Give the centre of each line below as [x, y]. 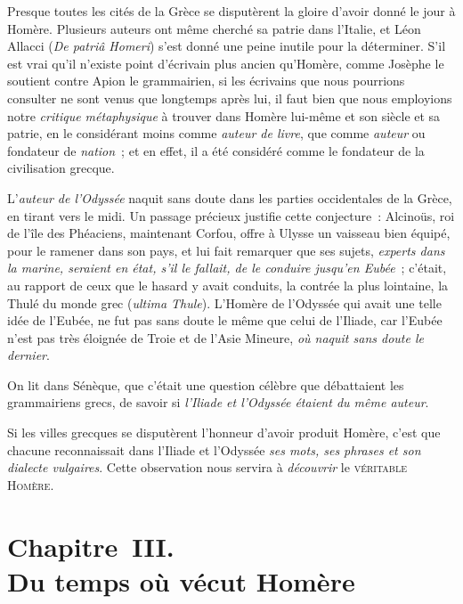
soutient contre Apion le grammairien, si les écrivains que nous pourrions [206, 81]
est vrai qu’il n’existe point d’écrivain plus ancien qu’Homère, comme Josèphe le [226, 63]
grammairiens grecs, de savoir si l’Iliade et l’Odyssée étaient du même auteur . [218, 402]
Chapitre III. [91, 546]
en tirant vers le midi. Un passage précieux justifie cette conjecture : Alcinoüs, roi [231, 215]
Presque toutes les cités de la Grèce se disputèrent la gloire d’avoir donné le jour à [231, 11]
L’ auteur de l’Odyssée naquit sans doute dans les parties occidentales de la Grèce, [230, 197]
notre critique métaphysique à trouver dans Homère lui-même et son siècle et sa [224, 115]
